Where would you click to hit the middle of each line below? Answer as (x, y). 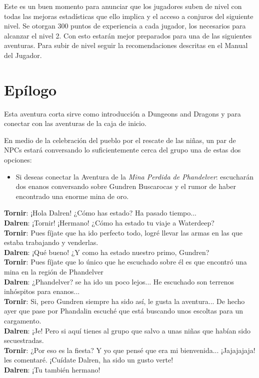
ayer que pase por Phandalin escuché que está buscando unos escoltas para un (124, 311)
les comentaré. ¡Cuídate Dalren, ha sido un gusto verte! (89, 360)
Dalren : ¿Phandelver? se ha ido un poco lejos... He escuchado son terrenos (119, 281)
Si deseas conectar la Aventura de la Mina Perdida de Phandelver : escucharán (134, 176)
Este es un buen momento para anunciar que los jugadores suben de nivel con (123, 6)
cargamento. (23, 320)
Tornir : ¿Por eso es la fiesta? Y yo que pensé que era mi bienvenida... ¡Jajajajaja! (130, 350)
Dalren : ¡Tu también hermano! (52, 369)
